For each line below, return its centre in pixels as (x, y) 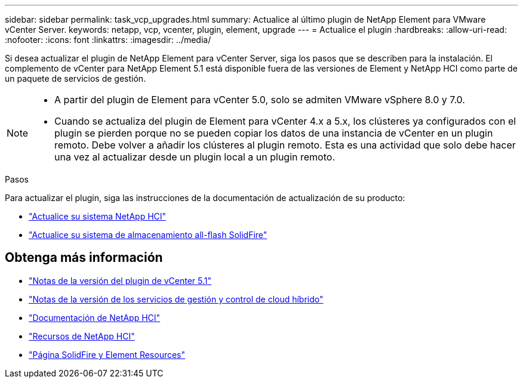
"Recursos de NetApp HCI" (82, 336)
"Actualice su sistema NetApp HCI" (98, 216)
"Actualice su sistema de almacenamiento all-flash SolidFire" (148, 235)
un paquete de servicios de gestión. (76, 78)
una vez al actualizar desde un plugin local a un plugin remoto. (195, 157)
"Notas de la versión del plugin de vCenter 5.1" (120, 280)
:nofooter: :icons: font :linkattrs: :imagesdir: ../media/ (108, 40)
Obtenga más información (84, 258)
